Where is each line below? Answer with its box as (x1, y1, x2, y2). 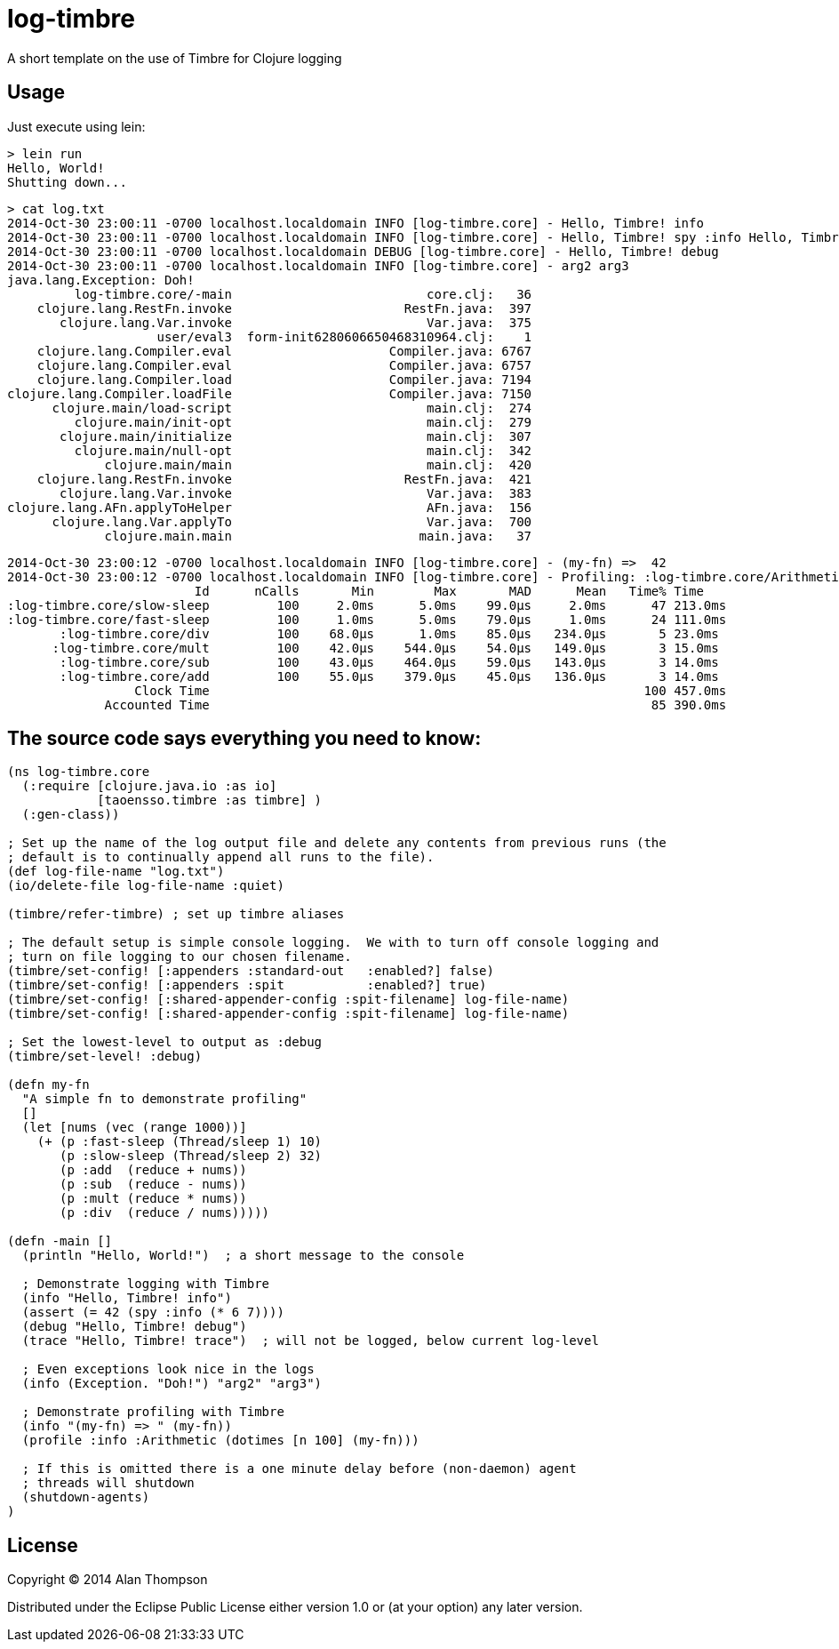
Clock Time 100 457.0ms (134, 683, 727, 698)
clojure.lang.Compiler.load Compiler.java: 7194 (36, 372, 532, 387)
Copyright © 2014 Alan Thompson (7, 1572, 208, 1588)
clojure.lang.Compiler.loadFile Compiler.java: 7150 (7, 386, 532, 401)
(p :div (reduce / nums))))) (60, 1205, 270, 1221)
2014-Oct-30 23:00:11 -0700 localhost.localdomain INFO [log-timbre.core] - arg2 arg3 (7, 258, 629, 273)
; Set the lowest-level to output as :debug (7, 1035, 323, 1050)
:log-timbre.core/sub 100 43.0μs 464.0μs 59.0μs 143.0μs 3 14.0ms (60, 654, 719, 669)
